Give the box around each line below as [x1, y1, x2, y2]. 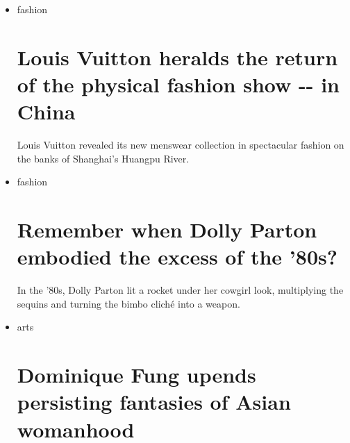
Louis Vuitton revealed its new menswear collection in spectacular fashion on [17, 137, 344, 152]
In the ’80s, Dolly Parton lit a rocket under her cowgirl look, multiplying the [17, 283, 344, 297]
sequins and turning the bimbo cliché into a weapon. [17, 296, 240, 310]
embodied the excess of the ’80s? [17, 242, 337, 271]
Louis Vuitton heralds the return [17, 42, 338, 71]
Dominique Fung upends [17, 360, 256, 389]
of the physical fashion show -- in [17, 69, 340, 98]
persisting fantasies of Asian [17, 387, 291, 416]
